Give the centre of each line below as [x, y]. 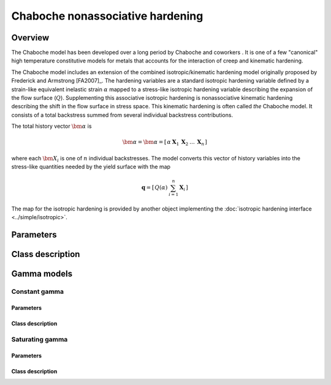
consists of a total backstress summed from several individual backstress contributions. [122, 115]
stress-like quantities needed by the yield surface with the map [91, 167]
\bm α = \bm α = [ [144, 142]
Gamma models [42, 274]
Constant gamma [38, 292]
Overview [30, 38]
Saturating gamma [40, 339]
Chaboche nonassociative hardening [107, 16]
